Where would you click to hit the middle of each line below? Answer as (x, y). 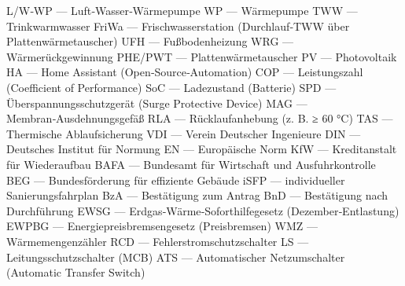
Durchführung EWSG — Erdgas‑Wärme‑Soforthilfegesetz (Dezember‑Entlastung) (203, 210)
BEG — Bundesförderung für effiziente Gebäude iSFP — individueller (176, 180)
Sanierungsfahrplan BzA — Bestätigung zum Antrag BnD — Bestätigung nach (197, 195)
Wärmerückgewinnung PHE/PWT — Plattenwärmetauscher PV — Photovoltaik (202, 56)
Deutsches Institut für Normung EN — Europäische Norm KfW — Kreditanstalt (202, 149)
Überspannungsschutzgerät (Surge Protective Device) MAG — (157, 103)
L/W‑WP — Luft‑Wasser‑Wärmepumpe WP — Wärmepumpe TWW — (182, 10)
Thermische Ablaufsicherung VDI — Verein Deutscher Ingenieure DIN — (184, 133)
